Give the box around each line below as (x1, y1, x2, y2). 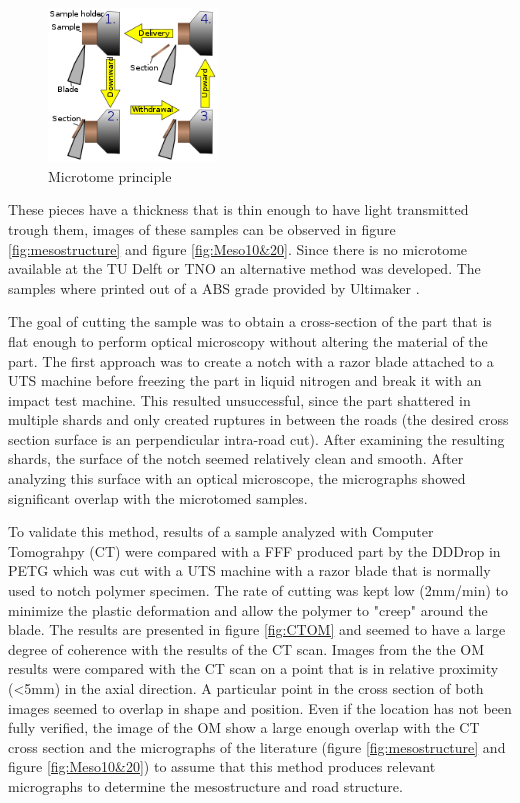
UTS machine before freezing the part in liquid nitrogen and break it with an (8, 370, 482, 391)
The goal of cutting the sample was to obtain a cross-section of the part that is (8, 311, 492, 332)
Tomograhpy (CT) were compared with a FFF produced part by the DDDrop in (8, 540, 501, 561)
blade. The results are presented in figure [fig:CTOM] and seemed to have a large (8, 619, 506, 640)
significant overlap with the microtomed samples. (8, 487, 308, 508)
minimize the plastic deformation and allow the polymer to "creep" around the (8, 599, 488, 620)
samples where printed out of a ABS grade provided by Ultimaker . (8, 277, 420, 298)
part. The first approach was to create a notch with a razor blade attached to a (8, 350, 494, 371)
